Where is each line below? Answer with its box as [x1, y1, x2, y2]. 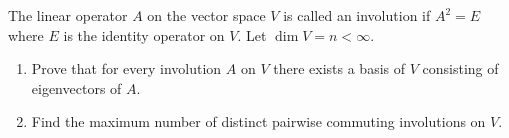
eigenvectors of [31, 77, 122, 98]
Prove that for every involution [31, 58, 222, 79]
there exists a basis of [273, 58, 406, 79]
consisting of [422, 58, 499, 79]
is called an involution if [283, 5, 431, 25]
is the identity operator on [63, 24, 225, 45]
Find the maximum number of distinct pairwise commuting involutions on [31, 111, 486, 132]
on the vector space [147, 5, 266, 25]
